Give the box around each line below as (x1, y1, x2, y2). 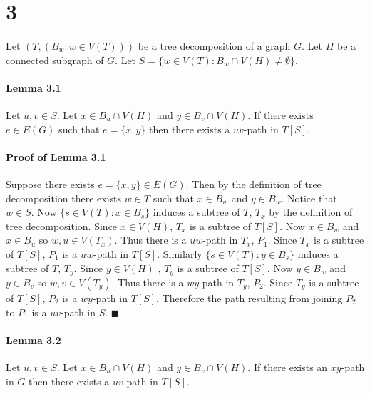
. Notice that (281, 190, 337, 205)
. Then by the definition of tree (185, 176, 322, 191)
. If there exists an (247, 359, 328, 374)
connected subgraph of (6, 52, 104, 67)
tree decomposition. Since (6, 218, 118, 233)
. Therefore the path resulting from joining (156, 290, 343, 305)
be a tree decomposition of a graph (138, 38, 291, 53)
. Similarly (157, 246, 202, 261)
